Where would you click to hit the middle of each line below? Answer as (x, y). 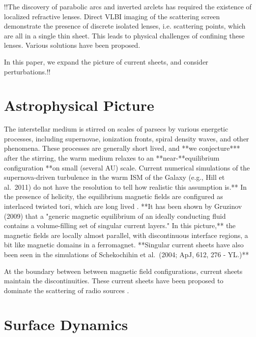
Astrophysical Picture (79, 105)
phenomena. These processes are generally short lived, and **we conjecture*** (122, 148)
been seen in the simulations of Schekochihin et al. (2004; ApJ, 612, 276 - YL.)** (127, 254)
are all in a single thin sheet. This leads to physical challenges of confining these (124, 35)
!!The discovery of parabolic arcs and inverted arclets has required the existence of (128, 6)
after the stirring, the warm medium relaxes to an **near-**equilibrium (112, 158)
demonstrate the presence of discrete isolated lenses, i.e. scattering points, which (125, 26)
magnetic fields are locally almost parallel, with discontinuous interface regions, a (126, 235)
